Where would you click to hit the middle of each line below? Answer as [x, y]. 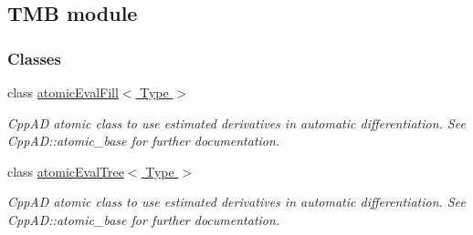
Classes [34, 58]
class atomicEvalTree [66, 171]
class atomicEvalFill [63, 92]
